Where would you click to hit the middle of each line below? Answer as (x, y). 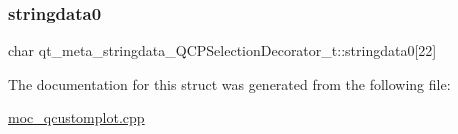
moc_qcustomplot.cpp (76, 117)
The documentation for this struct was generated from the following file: (229, 83)
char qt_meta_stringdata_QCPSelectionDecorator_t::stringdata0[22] (222, 50)
